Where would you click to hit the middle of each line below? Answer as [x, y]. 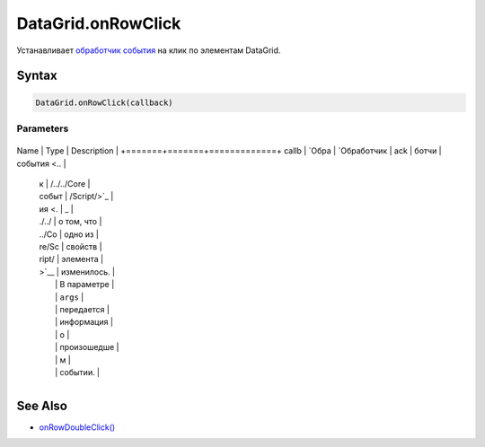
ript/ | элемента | [71, 259]
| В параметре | [85, 285]
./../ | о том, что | [71, 222]
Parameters [43, 128]
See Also [42, 405]
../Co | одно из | [69, 234]
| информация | [84, 322]
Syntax [37, 76]
